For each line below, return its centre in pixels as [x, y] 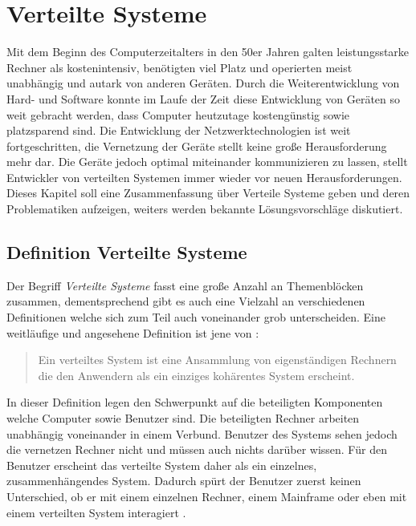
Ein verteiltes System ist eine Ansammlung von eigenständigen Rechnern [217, 360]
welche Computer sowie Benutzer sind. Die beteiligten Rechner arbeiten [183, 418]
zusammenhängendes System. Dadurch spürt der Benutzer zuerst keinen [184, 481]
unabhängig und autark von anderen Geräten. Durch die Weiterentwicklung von [203, 83]
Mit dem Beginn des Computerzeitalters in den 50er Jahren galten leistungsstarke [208, 52]
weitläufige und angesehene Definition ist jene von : [133, 332]
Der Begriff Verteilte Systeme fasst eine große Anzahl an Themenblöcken [185, 285]
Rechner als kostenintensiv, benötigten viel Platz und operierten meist [179, 67]
